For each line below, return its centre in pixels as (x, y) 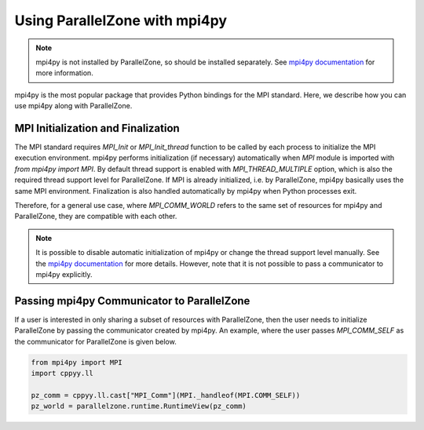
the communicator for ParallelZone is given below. (95, 341)
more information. (64, 73)
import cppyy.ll (62, 373)
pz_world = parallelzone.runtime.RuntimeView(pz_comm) (139, 406)
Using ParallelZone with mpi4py (121, 20)
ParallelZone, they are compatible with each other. (96, 217)
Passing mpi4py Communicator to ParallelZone (132, 301)
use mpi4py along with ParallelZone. (73, 106)
